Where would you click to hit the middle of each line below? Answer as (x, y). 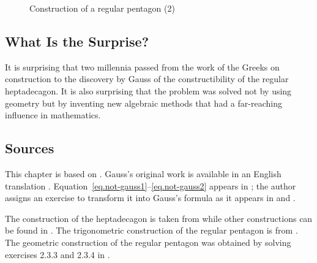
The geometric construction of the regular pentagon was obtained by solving (148, 242)
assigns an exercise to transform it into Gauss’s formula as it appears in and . (150, 198)
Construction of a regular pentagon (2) (102, 8)
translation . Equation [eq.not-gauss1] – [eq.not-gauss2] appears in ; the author (151, 185)
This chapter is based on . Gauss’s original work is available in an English (143, 173)
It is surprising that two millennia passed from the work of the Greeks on (142, 67)
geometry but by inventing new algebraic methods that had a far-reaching (144, 103)
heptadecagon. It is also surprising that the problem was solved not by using (148, 90)
